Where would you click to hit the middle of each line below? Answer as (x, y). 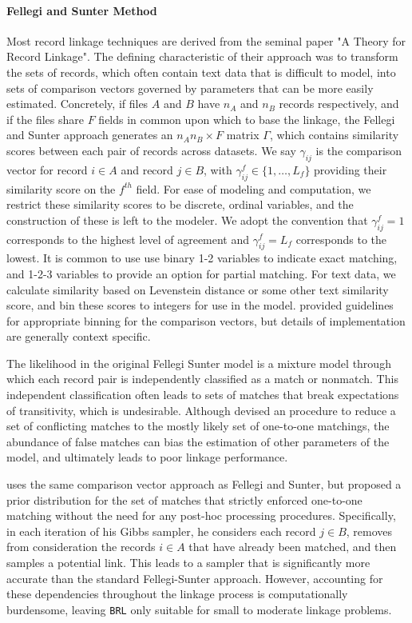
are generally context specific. (79, 336)
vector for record (47, 169)
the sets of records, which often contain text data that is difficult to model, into (201, 72)
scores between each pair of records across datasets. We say (151, 150)
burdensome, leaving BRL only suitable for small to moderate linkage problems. (199, 609)
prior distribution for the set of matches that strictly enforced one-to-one (184, 499)
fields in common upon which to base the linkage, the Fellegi (247, 119)
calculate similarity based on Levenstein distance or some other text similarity (198, 289)
